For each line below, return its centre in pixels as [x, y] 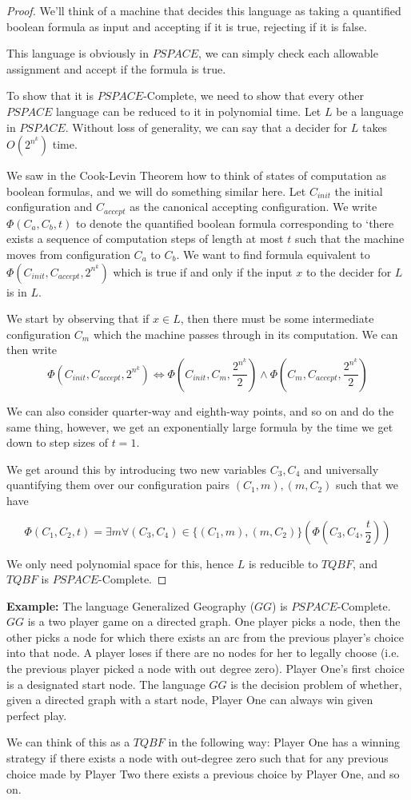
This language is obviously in [78, 53]
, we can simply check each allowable [288, 53]
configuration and [50, 207]
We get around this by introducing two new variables [137, 469]
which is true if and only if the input [203, 271]
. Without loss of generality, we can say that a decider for [206, 127]
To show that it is [50, 96]
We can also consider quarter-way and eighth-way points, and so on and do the [200, 410]
